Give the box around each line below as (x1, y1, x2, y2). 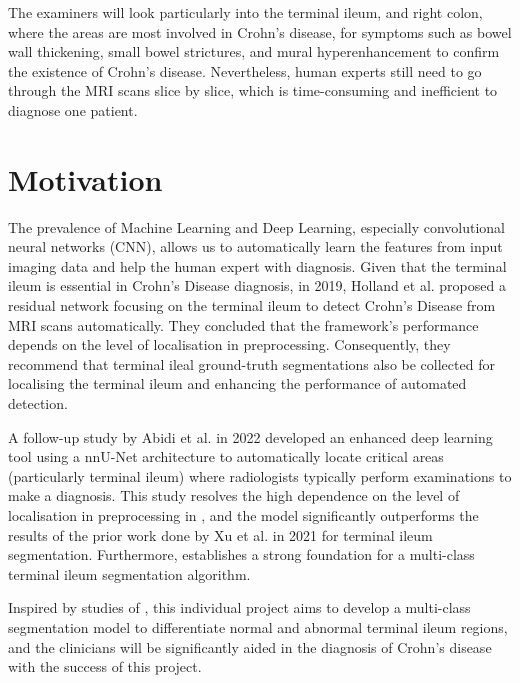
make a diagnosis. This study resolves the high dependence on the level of (8, 485, 460, 506)
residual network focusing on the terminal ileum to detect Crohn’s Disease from (8, 295, 496, 316)
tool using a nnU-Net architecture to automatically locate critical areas (8, 446, 444, 467)
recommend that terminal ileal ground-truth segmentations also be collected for (8, 353, 495, 374)
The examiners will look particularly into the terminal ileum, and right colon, (8, 2, 483, 22)
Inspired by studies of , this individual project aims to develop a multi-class (8, 597, 471, 618)
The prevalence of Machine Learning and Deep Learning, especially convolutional (8, 216, 506, 237)
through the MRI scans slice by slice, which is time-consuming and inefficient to (8, 80, 498, 101)
